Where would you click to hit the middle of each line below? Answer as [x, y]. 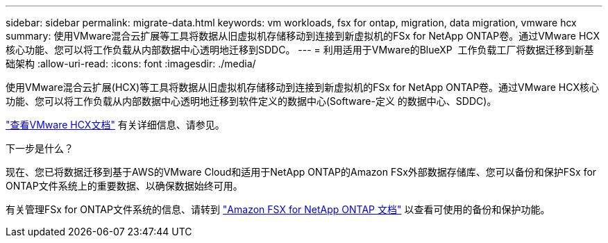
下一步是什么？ [40, 148]
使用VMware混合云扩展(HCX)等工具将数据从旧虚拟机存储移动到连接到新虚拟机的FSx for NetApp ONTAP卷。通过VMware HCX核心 [302, 87]
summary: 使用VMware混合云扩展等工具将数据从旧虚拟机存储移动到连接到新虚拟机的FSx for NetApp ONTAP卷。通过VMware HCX [303, 36]
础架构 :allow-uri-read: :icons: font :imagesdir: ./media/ [131, 64]
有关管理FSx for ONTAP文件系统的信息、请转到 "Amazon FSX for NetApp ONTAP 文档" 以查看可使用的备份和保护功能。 [278, 209]
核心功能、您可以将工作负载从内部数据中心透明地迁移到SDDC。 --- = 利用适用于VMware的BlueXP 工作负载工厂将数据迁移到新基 [300, 50]
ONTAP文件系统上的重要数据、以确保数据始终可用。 [124, 186]
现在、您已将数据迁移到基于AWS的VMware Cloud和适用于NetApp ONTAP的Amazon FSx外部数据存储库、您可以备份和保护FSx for [301, 172]
